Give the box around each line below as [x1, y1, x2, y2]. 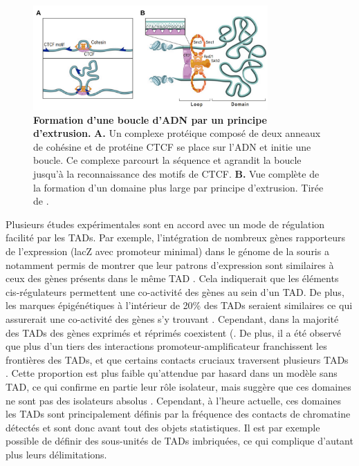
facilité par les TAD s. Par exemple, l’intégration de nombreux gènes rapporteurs [6, 230, 346, 245]
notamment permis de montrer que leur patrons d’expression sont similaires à [6, 257, 334, 272]
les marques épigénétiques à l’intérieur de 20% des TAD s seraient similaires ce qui [6, 298, 353, 313]
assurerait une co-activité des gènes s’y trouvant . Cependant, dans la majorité [6, 311, 339, 326]
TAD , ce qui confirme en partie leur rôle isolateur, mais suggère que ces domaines [6, 379, 351, 393]
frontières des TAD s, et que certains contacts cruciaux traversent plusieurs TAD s [6, 352, 349, 366]
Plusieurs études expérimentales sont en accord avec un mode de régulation [6, 216, 325, 231]
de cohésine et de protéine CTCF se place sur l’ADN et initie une [33, 139, 311, 153]
